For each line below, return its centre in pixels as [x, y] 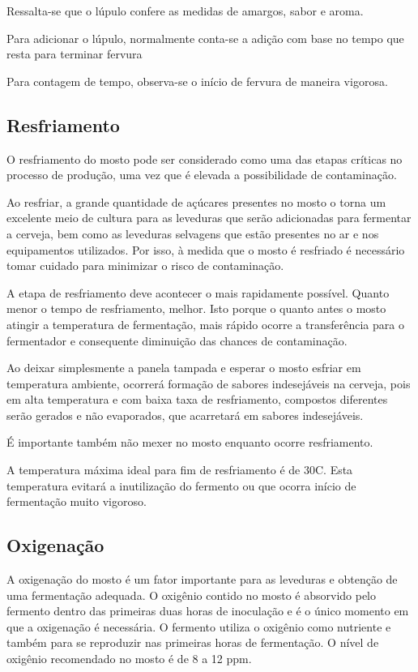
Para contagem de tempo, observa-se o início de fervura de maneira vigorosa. [197, 81]
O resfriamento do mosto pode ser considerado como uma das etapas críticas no [205, 158]
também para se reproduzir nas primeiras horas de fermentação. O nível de [193, 642]
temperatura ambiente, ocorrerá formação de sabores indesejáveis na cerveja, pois [209, 383]
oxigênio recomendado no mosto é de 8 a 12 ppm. [129, 659]
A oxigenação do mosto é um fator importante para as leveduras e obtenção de [202, 579]
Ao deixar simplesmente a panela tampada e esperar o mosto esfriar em [184, 368]
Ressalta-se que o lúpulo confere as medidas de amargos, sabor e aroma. [185, 11]
